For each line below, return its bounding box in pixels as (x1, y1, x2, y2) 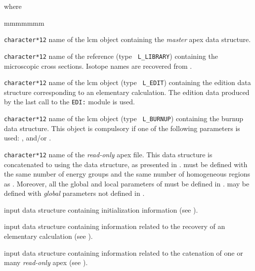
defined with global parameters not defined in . (4, 188, 145, 198)
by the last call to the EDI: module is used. (4, 96, 135, 107)
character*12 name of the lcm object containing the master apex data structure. (4, 34, 251, 45)
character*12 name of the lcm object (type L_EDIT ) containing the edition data (4, 77, 251, 88)
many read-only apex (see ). (4, 257, 88, 268)
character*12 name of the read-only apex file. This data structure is (4, 149, 212, 159)
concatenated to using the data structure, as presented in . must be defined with (4, 159, 248, 169)
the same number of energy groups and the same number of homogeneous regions (4, 169, 250, 179)
